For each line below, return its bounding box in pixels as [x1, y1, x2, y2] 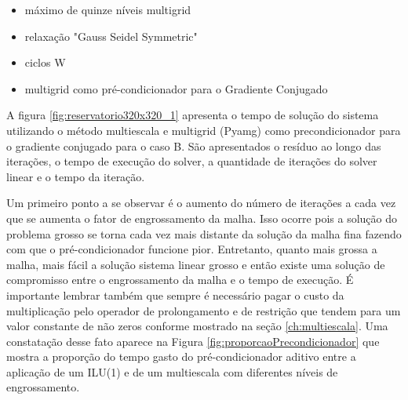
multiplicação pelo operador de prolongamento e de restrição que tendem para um [6, 302, 401, 318]
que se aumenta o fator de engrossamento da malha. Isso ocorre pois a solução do [6, 209, 398, 226]
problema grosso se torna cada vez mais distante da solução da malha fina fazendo [6, 225, 402, 242]
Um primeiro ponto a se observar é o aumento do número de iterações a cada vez [6, 195, 396, 211]
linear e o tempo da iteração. [6, 168, 145, 184]
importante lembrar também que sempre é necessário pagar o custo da [6, 286, 344, 303]
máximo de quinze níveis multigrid [24, 2, 191, 17]
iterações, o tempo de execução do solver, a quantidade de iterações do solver [6, 153, 377, 169]
